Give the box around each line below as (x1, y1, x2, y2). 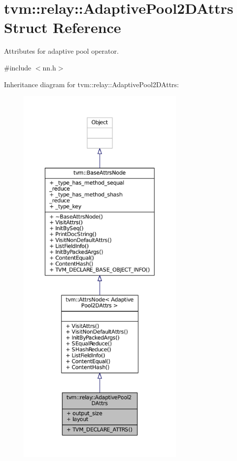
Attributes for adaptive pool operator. (4, 46, 119, 56)
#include (4, 62, 32, 72)
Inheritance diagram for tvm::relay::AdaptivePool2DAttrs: (4, 79, 179, 89)
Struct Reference (4, 17, 121, 37)
